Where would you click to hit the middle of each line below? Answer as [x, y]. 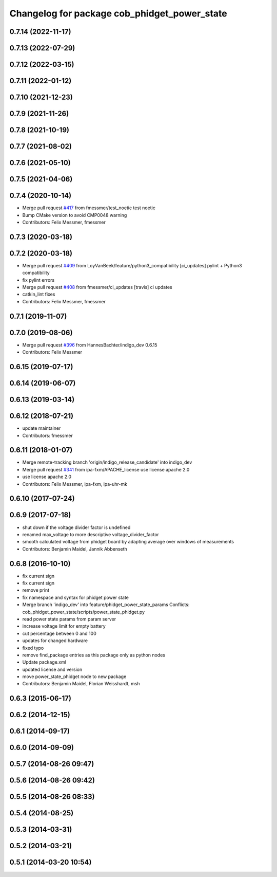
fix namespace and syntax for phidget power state [76, 597]
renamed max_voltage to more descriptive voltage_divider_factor [91, 534]
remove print [36, 590]
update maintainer [42, 428]
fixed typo [33, 648]
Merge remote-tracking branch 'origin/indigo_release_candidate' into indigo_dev [107, 462]
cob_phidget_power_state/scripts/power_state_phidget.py [84, 612]
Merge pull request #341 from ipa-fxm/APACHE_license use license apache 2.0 [106, 469]
